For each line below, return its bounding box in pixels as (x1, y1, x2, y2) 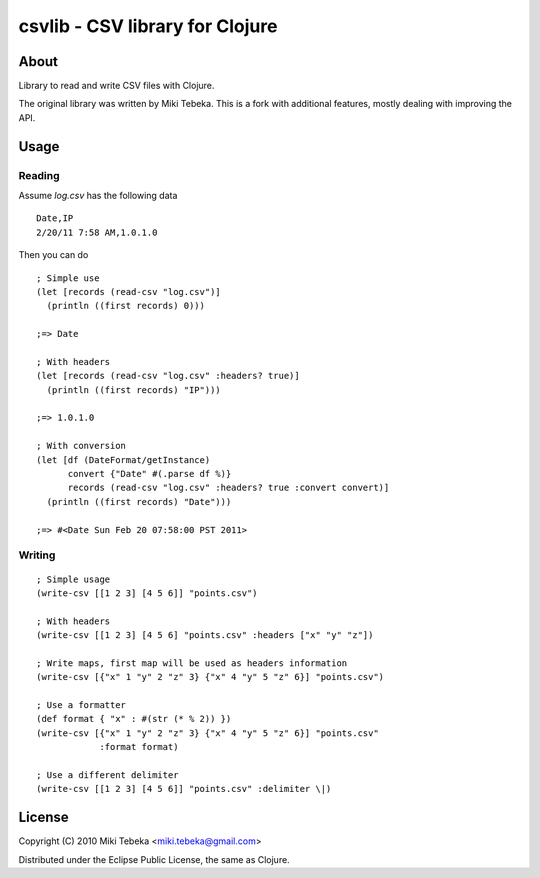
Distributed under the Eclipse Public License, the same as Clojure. (18, 853, 290, 865)
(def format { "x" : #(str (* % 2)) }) (36, 713, 232, 725)
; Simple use (36, 272, 100, 284)
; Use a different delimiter (36, 770, 179, 781)
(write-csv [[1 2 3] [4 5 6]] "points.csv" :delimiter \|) (36, 783, 332, 795)
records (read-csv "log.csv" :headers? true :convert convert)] (67, 482, 390, 494)
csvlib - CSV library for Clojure (18, 15, 278, 37)
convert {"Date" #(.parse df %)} (67, 468, 232, 480)
